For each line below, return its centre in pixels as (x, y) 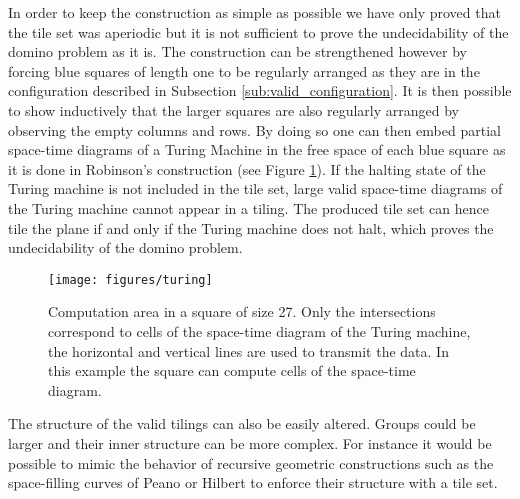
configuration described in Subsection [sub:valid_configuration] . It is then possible (260, 90)
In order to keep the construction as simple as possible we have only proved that (254, 12)
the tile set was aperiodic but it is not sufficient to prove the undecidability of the (258, 31)
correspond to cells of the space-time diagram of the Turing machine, (259, 330)
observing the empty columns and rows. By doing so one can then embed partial (254, 129)
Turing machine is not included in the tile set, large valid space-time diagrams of (255, 188)
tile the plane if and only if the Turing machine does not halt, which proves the (251, 227)
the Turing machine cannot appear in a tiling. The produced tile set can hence (248, 207)
